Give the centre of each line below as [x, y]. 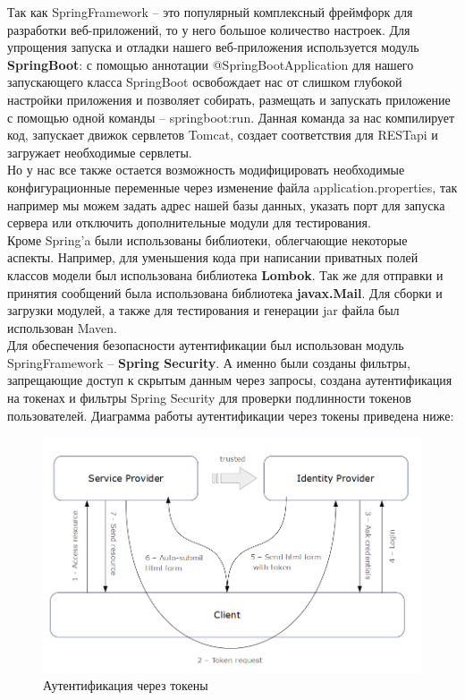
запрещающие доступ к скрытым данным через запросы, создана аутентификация [230, 380]
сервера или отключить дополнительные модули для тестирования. [189, 222]
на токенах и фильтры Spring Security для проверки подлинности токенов [209, 398]
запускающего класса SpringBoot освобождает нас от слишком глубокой [205, 82]
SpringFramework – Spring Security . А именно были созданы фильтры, [209, 362]
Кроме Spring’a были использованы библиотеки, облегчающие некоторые [207, 239]
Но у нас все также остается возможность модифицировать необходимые [206, 170]
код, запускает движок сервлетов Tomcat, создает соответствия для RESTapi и [223, 135]
